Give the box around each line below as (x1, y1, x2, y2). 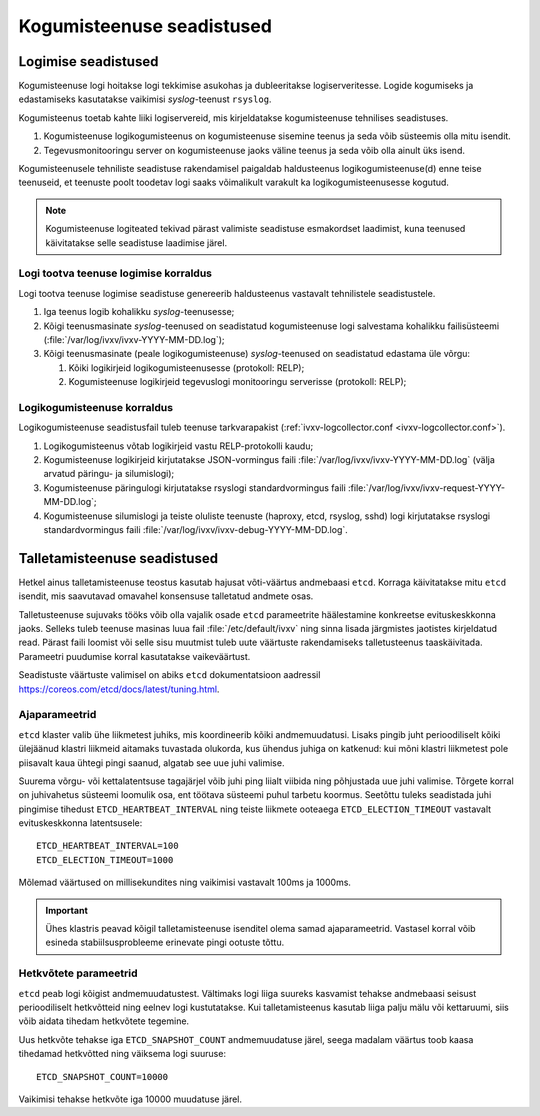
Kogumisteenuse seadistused (18, 15, 272, 37)
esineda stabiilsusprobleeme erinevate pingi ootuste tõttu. (45, 936, 285, 949)
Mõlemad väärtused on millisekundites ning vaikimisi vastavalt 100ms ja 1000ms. (18, 876, 352, 889)
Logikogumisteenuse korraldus (18, 400, 174, 414)
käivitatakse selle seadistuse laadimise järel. (45, 236, 228, 249)
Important (45, 904, 89, 916)
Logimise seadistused (18, 53, 159, 70)
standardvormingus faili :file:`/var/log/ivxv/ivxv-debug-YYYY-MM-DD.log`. (43, 523, 349, 535)
